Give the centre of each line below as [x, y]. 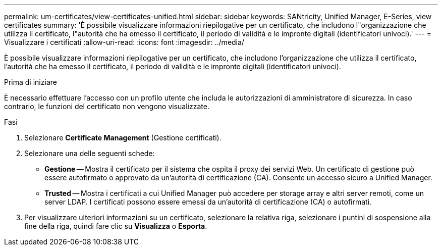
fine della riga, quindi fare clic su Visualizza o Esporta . [116, 226]
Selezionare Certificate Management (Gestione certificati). [123, 138]
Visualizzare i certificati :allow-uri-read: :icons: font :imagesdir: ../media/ [124, 42]
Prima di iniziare [31, 82]
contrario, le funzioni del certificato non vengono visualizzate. [107, 106]
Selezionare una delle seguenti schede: [90, 153]
